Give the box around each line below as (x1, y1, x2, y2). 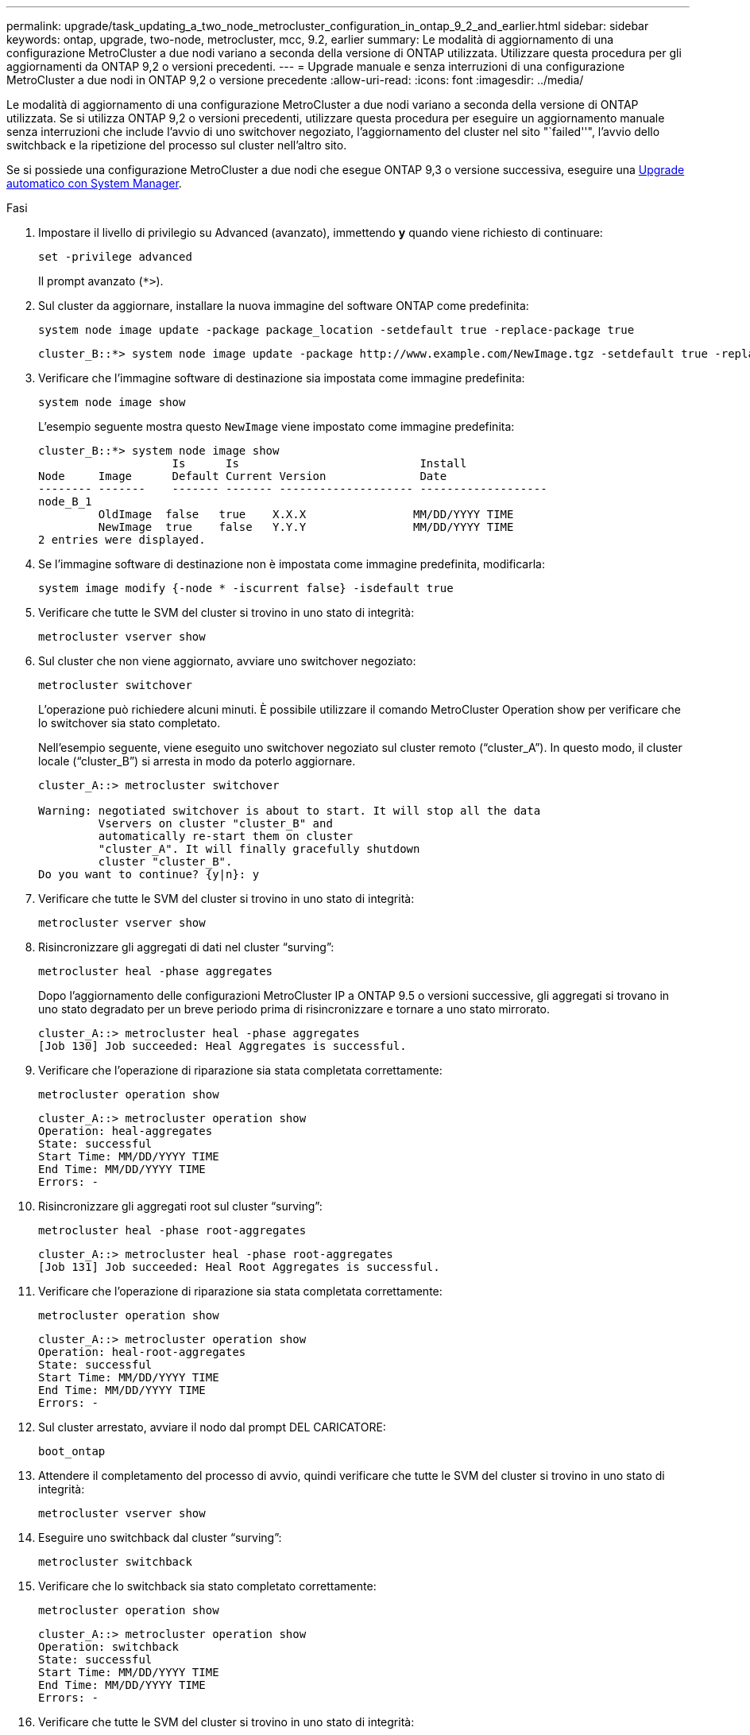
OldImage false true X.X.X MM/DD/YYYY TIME (98, 508, 514, 521)
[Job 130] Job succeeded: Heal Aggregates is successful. (38, 1040, 407, 1052)
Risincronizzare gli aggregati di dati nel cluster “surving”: (38, 940, 334, 954)
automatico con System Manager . (6, 176, 182, 190)
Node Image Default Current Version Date (38, 470, 447, 482)
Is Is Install (172, 457, 467, 470)
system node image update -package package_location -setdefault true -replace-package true (38, 323, 635, 336)
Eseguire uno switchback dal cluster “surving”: (38, 1531, 282, 1544)
